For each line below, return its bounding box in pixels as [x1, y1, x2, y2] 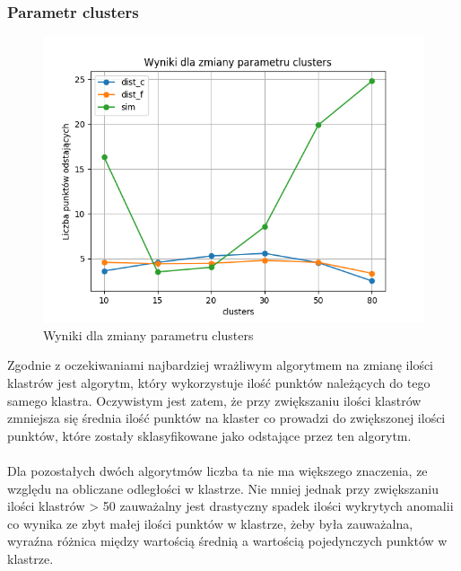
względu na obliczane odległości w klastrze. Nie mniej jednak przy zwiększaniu [7, 479, 439, 497]
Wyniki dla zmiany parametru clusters [43, 325, 254, 344]
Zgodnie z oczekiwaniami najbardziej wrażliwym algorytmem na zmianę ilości [7, 356, 434, 374]
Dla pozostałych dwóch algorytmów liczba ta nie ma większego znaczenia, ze [7, 461, 428, 479]
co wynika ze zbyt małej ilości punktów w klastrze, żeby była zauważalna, [7, 514, 413, 532]
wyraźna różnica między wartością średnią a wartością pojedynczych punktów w [7, 531, 448, 550]
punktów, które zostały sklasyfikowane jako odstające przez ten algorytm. [7, 426, 412, 444]
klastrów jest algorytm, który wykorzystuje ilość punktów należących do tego [7, 373, 431, 391]
